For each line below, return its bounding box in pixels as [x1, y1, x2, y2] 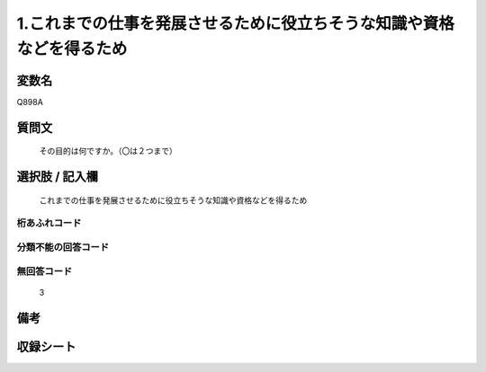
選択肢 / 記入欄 [16, 169, 99, 184]
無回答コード [16, 265, 73, 278]
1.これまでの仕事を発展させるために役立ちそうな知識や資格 [16, 13, 454, 33]
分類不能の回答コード [16, 241, 110, 253]
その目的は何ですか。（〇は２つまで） [39, 146, 177, 156]
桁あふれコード [16, 217, 82, 229]
